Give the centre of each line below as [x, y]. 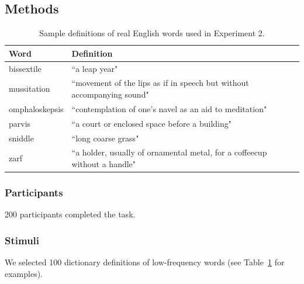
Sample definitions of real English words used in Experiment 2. [152, 33]
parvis [20, 123]
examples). [24, 273]
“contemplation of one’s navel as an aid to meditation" [169, 108]
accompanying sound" [110, 94]
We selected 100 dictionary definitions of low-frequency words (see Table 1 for [145, 262]
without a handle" [104, 164]
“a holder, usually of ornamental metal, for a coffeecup [169, 152]
